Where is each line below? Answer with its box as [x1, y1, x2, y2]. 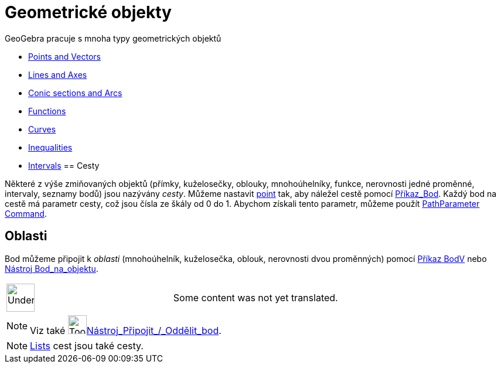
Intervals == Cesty [28, 160, 100, 171]
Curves [28, 124, 56, 134]
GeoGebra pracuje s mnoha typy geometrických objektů [5, 33, 221, 43]
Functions [28, 105, 66, 116]
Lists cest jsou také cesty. [30, 339, 144, 352]
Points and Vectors [28, 51, 101, 62]
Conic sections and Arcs [28, 87, 122, 98]
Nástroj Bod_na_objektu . [5, 263, 98, 274]
